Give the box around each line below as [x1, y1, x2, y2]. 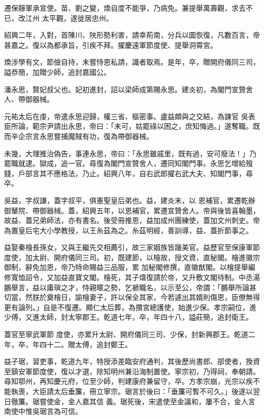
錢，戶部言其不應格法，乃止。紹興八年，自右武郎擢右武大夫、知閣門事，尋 [4, 167, 253, 178]
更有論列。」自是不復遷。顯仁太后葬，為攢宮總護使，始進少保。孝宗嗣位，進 [4, 301, 256, 312]
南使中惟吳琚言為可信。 [4, 406, 82, 416]
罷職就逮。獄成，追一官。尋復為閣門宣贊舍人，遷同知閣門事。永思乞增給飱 [4, 158, 253, 169]
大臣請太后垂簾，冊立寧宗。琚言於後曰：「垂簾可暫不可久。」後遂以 [32, 386, 253, 396]
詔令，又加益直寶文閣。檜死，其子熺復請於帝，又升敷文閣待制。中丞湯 [25, 272, 260, 283]
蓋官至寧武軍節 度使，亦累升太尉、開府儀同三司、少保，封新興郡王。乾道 [4, 329, 248, 340]
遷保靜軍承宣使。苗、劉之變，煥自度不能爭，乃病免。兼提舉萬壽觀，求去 [4, 3, 246, 13]
